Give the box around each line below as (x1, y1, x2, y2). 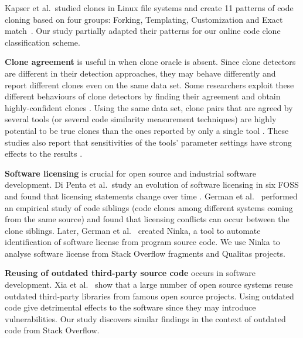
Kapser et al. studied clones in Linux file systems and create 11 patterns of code (5, 2, 294, 13)
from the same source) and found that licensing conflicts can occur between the (5, 213, 290, 225)
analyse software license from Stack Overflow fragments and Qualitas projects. (5, 247, 285, 259)
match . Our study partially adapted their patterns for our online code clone (5, 25, 281, 37)
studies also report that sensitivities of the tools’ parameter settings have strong (5, 136, 292, 148)
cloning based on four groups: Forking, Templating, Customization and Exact (5, 13, 283, 25)
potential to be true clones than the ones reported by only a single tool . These (5, 124, 289, 136)
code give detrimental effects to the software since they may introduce (5, 301, 256, 313)
